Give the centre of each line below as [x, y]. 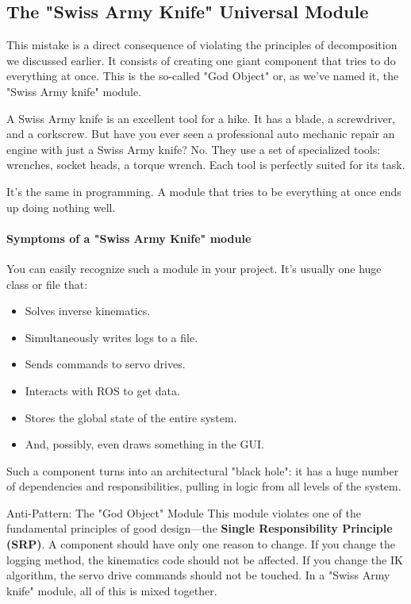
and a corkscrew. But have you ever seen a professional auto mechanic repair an [201, 134]
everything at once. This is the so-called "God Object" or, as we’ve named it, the [203, 76]
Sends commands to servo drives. [105, 364]
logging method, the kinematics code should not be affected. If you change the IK [205, 559]
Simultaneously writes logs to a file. [111, 337]
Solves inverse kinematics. [88, 311]
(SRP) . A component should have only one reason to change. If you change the [201, 544]
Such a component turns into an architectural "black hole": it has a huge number [203, 470]
